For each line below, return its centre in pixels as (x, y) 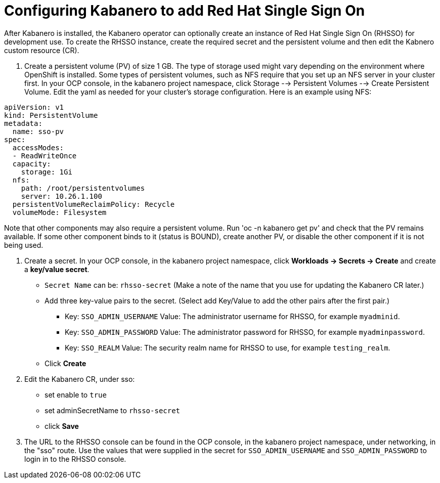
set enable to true (76, 394)
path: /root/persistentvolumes (83, 188)
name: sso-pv (38, 131)
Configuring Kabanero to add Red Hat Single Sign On (185, 11)
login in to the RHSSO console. (75, 459)
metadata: (23, 123)
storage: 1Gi (47, 172)
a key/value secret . (57, 269)
